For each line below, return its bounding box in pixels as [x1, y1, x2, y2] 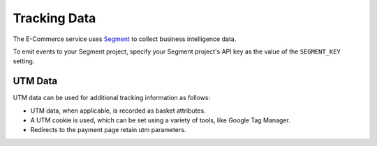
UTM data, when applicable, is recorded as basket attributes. [30, 106, 206, 115]
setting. [13, 57, 35, 65]
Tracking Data [13, 10, 96, 26]
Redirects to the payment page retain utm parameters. [30, 126, 186, 134]
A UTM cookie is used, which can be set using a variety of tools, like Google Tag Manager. [30, 116, 291, 124]
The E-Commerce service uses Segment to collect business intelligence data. [13, 35, 237, 43]
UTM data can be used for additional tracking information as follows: [13, 94, 211, 102]
